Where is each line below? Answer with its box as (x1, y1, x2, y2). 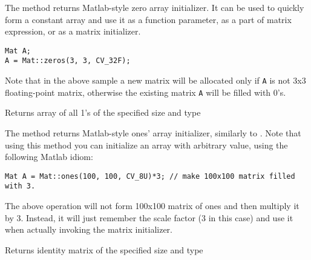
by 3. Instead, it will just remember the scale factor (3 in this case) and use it (5, 211, 293, 224)
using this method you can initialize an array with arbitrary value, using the (5, 138, 288, 151)
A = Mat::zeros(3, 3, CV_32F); (5, 56, 131, 65)
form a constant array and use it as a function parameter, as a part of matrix (5, 13, 292, 25)
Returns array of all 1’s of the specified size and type (5, 106, 201, 119)
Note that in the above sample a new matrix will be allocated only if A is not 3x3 (5, 74, 306, 87)
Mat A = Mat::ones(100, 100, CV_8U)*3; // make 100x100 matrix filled (5, 172, 295, 181)
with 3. (5, 182, 36, 191)
